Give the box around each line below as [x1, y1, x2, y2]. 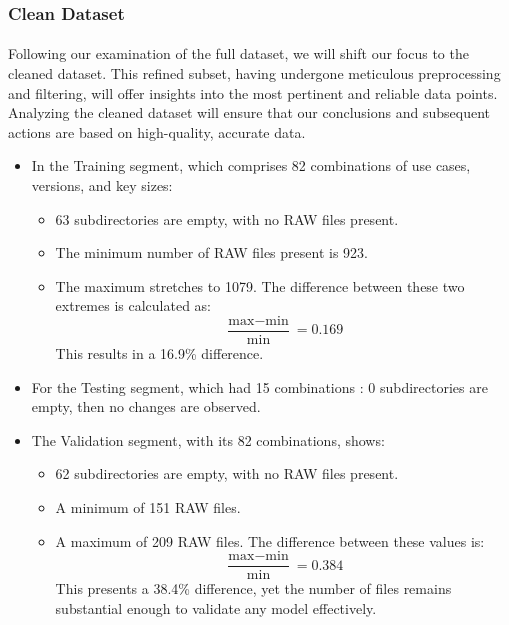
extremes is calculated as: [55, 295, 211, 316]
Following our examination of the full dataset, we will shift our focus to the [8, 43, 469, 64]
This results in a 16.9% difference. [55, 343, 264, 364]
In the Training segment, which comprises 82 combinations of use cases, [31, 155, 471, 176]
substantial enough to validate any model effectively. [55, 597, 377, 618]
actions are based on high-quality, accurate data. [8, 121, 306, 142]
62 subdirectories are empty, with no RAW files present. [55, 463, 399, 484]
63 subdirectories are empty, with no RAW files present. [55, 208, 399, 229]
